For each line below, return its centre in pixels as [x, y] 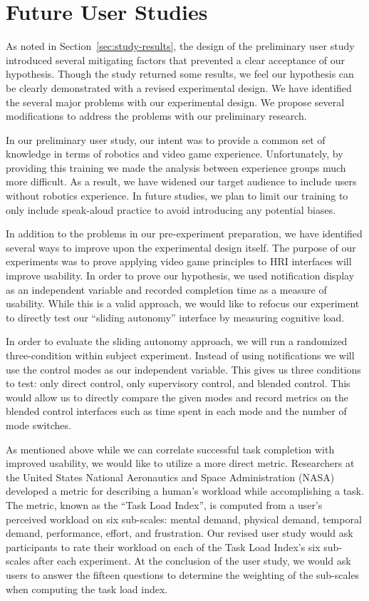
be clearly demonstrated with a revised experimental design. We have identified [179, 87]
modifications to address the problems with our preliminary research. [156, 116]
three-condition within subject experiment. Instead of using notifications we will [180, 355]
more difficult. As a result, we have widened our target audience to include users [181, 181]
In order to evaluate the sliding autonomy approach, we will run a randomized [177, 341]
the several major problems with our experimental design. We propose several [175, 102]
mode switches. [38, 425]
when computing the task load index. [87, 589]
